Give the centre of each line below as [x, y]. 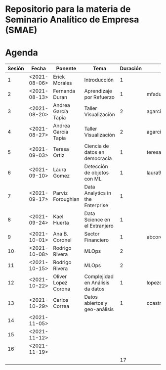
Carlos [61, 300]
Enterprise [96, 205]
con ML [93, 179]
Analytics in [98, 193]
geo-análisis [99, 309]
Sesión [16, 69]
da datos [94, 289]
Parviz [61, 193]
